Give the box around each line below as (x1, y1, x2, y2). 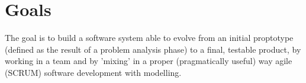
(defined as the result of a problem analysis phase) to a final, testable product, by (5, 43, 301, 55)
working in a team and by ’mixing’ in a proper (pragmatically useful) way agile (5, 55, 292, 67)
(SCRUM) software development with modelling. (5, 66, 182, 78)
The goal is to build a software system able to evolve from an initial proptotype (5, 31, 294, 44)
